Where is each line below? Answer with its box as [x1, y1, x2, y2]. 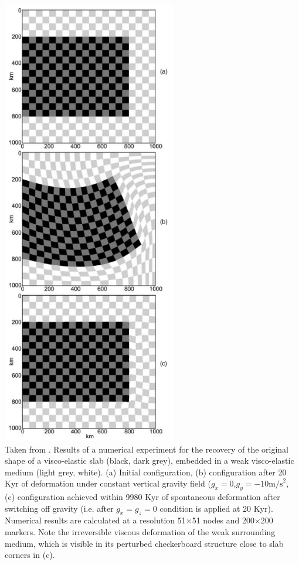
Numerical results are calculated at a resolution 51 [5, 514, 186, 526]
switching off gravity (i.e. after [5, 502, 114, 514]
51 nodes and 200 [192, 514, 254, 526]
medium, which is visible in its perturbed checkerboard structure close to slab [5, 537, 284, 549]
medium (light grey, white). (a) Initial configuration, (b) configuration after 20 [5, 465, 287, 478]
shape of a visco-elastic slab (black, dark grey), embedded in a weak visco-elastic [5, 454, 294, 467]
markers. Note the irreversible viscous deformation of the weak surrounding [5, 526, 276, 538]
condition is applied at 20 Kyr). [159, 502, 273, 514]
